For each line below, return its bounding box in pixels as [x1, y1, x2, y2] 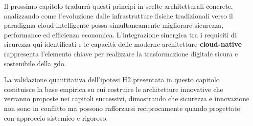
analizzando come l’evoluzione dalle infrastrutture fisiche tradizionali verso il [4, 10, 233, 20]
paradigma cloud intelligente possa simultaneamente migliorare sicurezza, [4, 20, 224, 30]
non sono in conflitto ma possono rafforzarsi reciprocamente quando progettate [4, 103, 240, 113]
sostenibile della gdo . [4, 58, 66, 68]
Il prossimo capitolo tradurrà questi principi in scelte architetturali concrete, [4, 1, 233, 11]
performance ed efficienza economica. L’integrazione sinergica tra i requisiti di [4, 29, 237, 39]
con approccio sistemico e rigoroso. [4, 112, 108, 123]
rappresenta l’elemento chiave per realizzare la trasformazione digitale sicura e [4, 48, 238, 58]
